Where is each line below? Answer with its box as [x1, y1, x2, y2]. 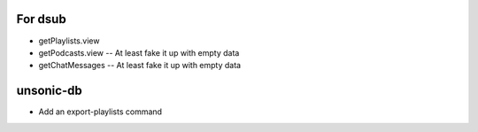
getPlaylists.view [38, 35, 100, 46]
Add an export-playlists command [38, 106, 163, 117]
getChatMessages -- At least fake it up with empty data [38, 60, 242, 71]
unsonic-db [16, 83, 83, 98]
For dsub [16, 12, 66, 27]
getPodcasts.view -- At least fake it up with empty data [38, 47, 240, 58]
